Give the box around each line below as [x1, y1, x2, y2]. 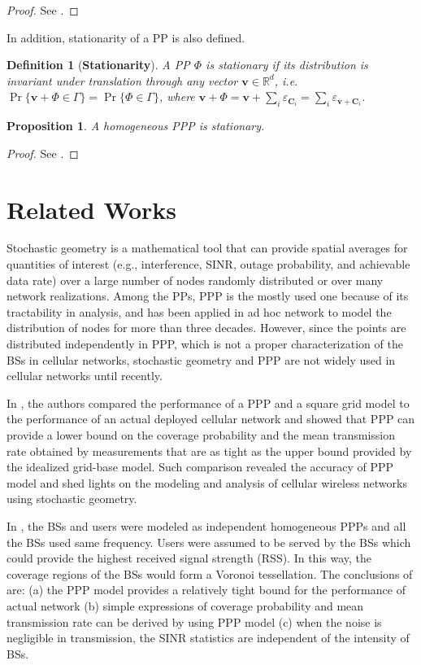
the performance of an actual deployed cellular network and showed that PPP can [7, 410, 415, 427]
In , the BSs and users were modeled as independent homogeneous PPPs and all [7, 517, 406, 534]
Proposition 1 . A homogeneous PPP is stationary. [7, 117, 265, 134]
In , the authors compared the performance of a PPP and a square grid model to [7, 394, 410, 411]
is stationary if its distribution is [206, 56, 368, 73]
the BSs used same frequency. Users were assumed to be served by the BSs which [7, 533, 411, 550]
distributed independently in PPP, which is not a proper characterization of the [7, 335, 403, 352]
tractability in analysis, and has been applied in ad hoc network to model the [7, 303, 392, 320]
